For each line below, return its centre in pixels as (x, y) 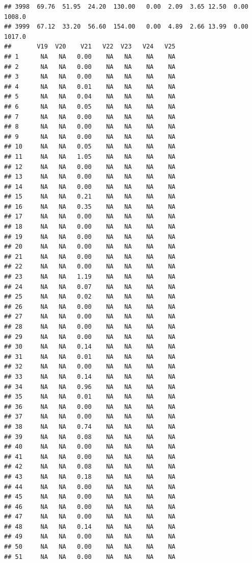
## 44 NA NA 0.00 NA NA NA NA (90, 487)
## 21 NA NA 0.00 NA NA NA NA (90, 256)
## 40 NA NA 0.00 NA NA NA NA (90, 447)
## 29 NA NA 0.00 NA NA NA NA (90, 337)
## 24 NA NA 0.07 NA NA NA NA (90, 287)
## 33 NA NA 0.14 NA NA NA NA (90, 376)
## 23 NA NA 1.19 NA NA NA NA (90, 277)
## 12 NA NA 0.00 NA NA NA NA (90, 167)
